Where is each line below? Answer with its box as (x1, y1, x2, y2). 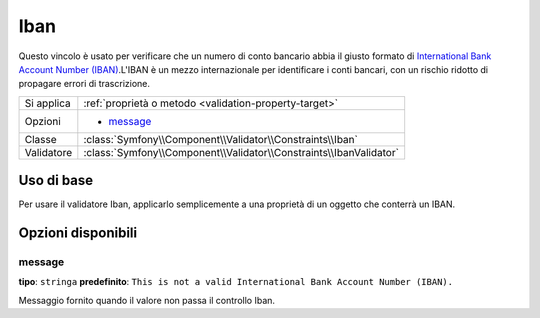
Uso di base (18, 172, 94, 189)
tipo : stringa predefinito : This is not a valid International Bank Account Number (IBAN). (18, 276, 454, 288)
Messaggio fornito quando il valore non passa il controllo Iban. (18, 294, 275, 306)
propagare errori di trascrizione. (18, 78, 150, 90)
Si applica (24, 96, 71, 110)
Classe (24, 132, 57, 146)
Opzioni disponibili (18, 225, 138, 242)
